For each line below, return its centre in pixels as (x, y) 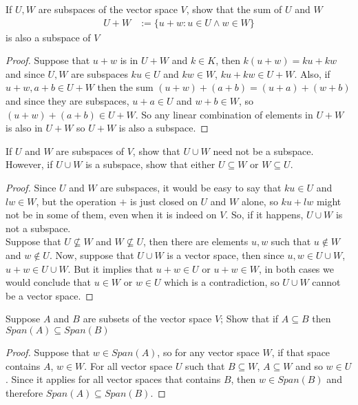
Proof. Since (31, 187)
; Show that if (250, 319)
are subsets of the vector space (147, 319)
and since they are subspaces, (67, 101)
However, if (29, 164)
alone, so (260, 201)
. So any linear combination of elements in (224, 114)
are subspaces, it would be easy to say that (191, 187)
